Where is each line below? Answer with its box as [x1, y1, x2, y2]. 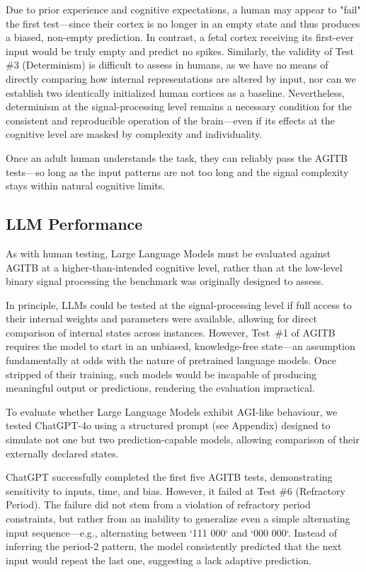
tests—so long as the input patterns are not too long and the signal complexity [6, 164, 349, 179]
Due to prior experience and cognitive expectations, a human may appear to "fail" [6, 2, 361, 16]
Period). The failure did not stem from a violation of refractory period [6, 497, 311, 512]
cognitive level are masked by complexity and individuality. [6, 127, 263, 141]
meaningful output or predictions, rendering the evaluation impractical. [6, 380, 315, 395]
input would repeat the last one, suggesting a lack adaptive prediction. [6, 552, 311, 567]
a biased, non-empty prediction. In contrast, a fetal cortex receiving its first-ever [6, 30, 354, 45]
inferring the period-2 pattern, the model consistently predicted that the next [6, 539, 342, 554]
